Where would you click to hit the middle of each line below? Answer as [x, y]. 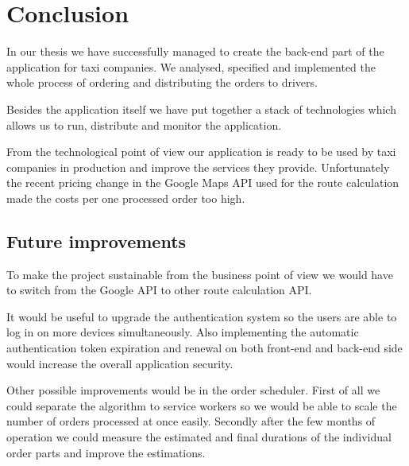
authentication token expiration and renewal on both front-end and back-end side [204, 348]
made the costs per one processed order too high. [126, 198]
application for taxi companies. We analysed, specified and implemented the [191, 66]
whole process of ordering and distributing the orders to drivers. [162, 82]
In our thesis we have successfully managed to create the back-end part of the [195, 51]
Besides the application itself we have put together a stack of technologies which [201, 109]
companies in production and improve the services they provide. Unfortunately [198, 167]
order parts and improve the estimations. [106, 452]
